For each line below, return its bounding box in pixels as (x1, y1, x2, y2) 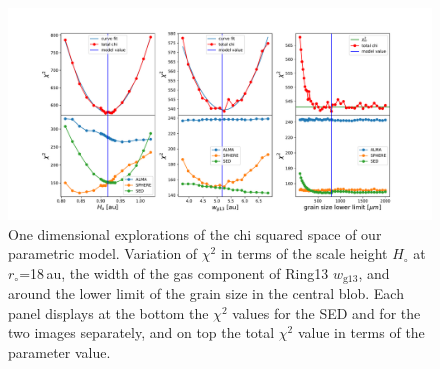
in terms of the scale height (220, 243, 388, 264)
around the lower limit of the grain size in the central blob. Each (8, 283, 404, 304)
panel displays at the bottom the (8, 302, 209, 323)
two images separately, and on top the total (8, 322, 275, 343)
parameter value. (8, 342, 111, 363)
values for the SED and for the (232, 302, 421, 323)
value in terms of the (297, 322, 425, 343)
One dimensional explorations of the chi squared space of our (8, 223, 382, 244)
